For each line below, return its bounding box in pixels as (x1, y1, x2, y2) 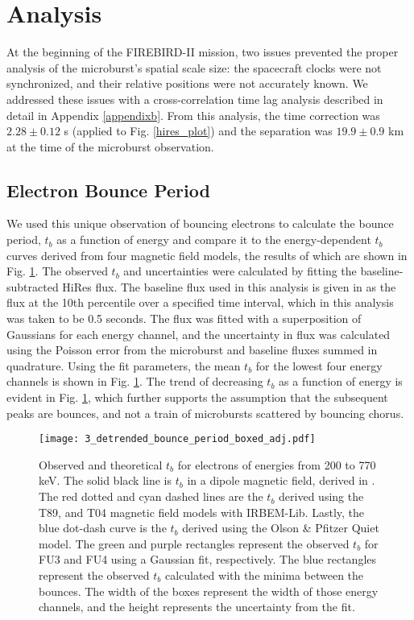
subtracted (6, 278, 59, 295)
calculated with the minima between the (164, 567, 364, 584)
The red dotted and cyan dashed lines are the (39, 488, 263, 505)
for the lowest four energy (255, 357, 383, 374)
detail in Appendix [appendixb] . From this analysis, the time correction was (6, 106, 380, 123)
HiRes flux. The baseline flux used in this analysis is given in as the (62, 278, 396, 295)
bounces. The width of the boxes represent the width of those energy (39, 582, 379, 599)
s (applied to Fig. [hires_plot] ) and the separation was (64, 122, 333, 139)
